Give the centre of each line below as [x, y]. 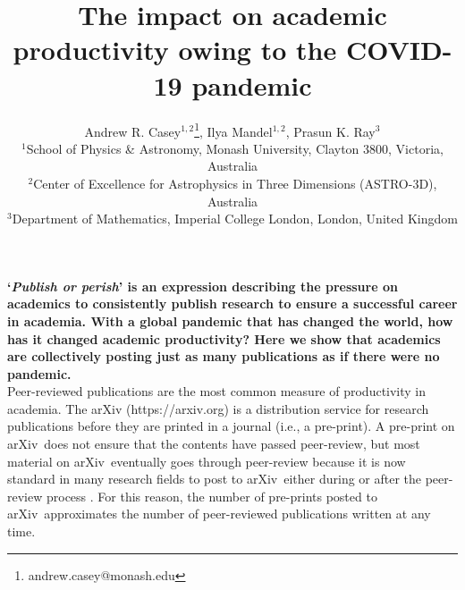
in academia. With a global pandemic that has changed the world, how [230, 320]
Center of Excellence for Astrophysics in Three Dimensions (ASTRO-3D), [235, 183]
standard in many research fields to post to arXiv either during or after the [215, 479]
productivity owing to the [175, 50]
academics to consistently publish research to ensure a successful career [232, 303]
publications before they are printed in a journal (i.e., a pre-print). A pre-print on [231, 426]
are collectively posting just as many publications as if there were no [224, 356]
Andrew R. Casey [133, 131]
